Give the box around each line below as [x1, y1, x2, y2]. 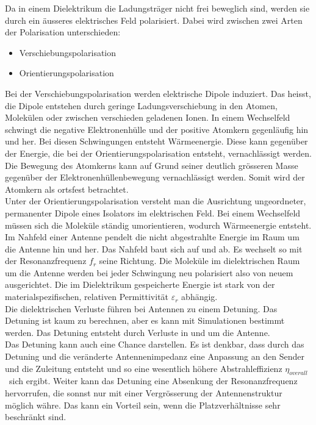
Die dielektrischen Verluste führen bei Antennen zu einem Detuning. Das [5, 302, 278, 315]
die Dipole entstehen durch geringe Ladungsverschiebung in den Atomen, [5, 99, 278, 112]
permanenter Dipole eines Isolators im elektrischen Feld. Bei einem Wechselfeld [5, 206, 301, 219]
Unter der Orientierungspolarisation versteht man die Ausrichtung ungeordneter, [5, 195, 306, 207]
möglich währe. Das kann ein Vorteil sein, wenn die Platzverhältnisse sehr [5, 398, 281, 411]
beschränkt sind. [5, 410, 66, 423]
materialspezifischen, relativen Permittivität [5, 290, 169, 303]
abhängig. [181, 290, 218, 303]
